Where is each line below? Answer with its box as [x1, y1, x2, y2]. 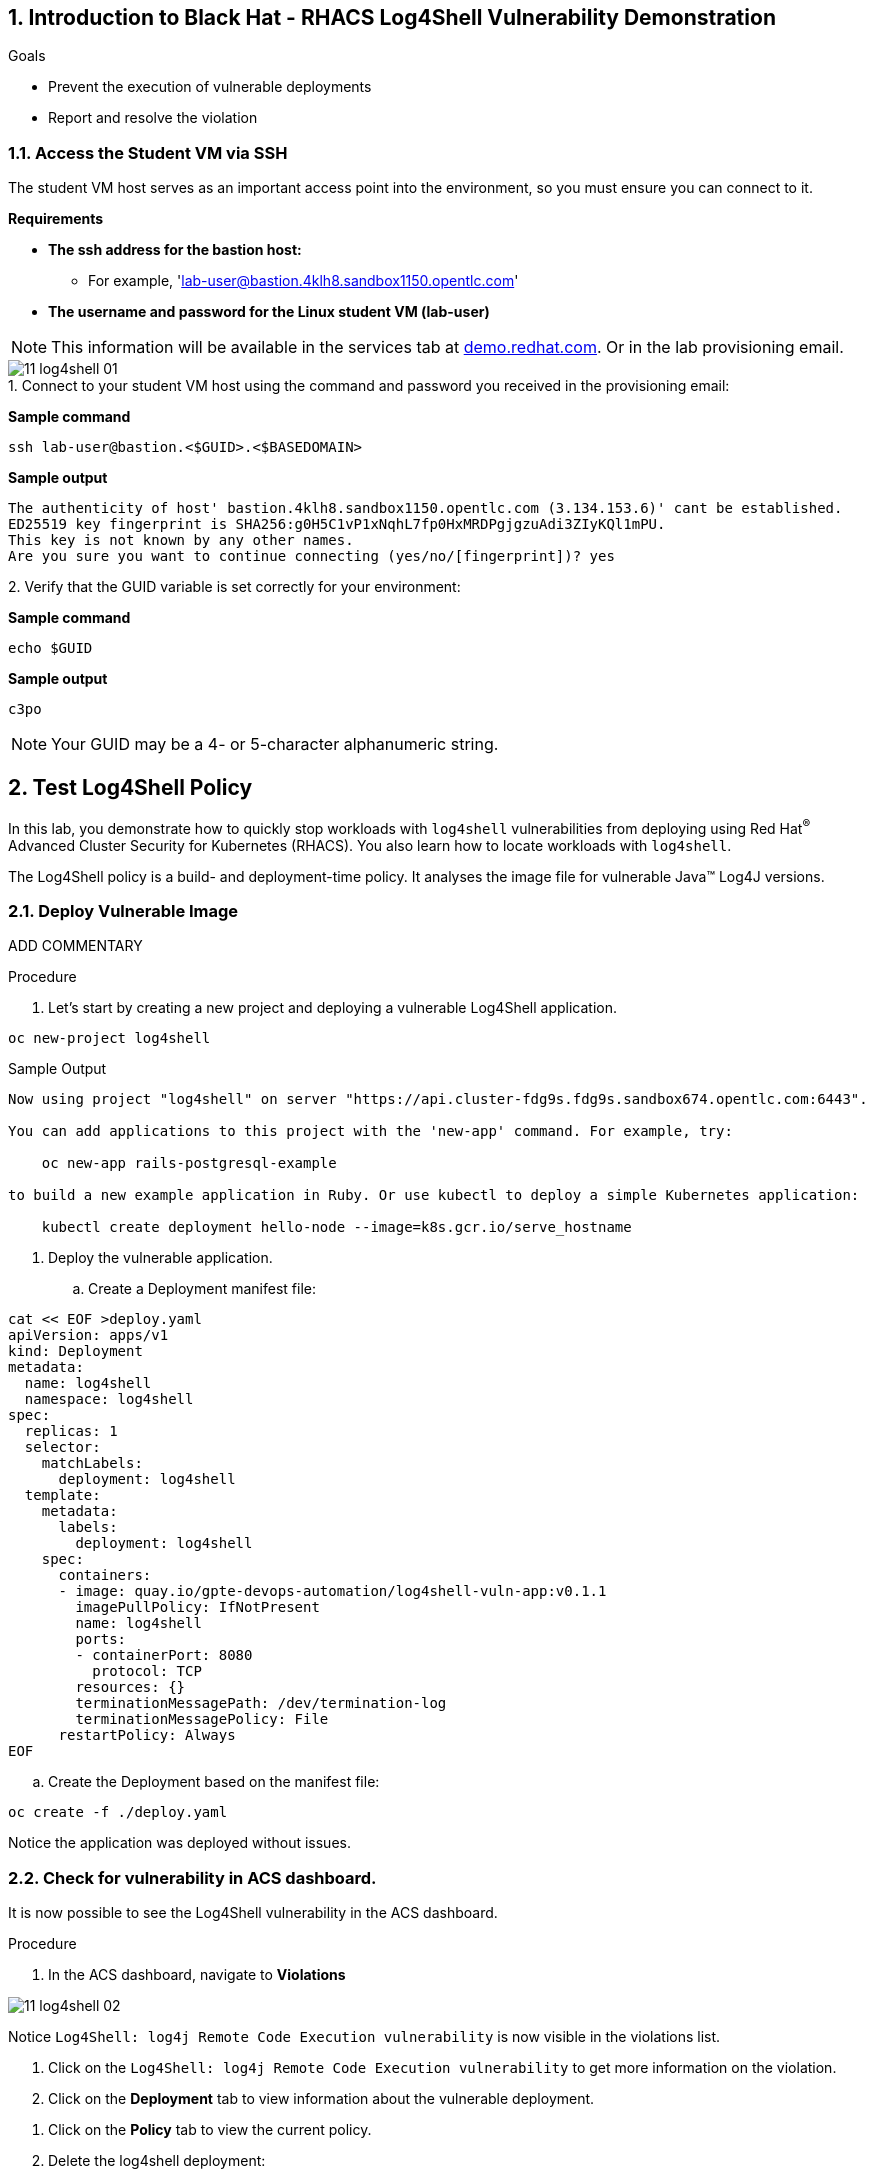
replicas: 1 [24, 1423, 118, 1440]
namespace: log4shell [24, 1391, 194, 1408]
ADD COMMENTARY [8, 937, 143, 955]
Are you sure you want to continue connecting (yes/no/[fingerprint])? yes [8, 548, 615, 565]
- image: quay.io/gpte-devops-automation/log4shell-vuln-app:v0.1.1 [58, 1583, 607, 1600]
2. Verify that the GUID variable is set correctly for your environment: [8, 578, 461, 596]
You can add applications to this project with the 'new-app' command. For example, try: [8, 1123, 733, 1140]
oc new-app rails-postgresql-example [41, 1155, 337, 1172]
